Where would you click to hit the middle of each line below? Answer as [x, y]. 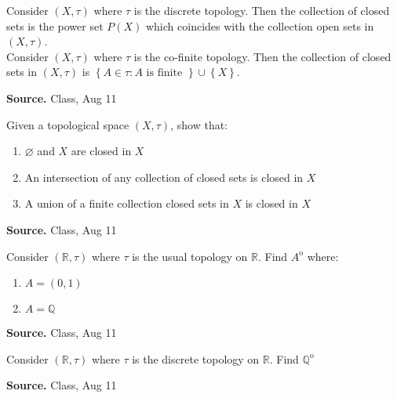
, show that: [199, 124]
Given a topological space [68, 124]
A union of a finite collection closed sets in [127, 203]
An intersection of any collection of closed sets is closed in [164, 177]
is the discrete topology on [196, 358]
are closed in [101, 151]
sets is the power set [55, 25]
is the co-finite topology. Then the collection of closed [262, 56]
